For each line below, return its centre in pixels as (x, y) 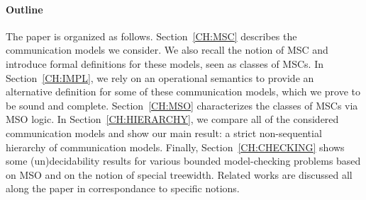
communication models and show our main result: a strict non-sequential (164, 133)
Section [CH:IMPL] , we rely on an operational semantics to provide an (160, 77)
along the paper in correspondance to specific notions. (123, 188)
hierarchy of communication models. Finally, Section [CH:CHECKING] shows (175, 147)
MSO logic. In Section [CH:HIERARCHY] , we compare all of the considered (172, 119)
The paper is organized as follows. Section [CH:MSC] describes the (151, 36)
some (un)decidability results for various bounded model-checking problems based (183, 161)
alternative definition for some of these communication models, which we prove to (183, 92)
